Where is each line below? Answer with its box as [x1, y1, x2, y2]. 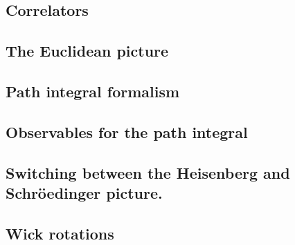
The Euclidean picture [6, 40, 169, 61]
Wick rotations [6, 222, 114, 244]
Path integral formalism [6, 80, 180, 101]
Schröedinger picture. [6, 182, 163, 203]
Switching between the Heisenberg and [6, 161, 290, 183]
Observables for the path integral [6, 121, 248, 142]
